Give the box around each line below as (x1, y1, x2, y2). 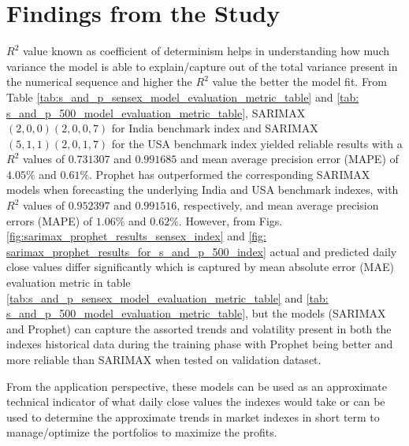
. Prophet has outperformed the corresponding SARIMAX (89, 165, 370, 182)
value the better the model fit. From (212, 73, 388, 90)
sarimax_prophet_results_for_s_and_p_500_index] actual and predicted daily (6, 243, 397, 259)
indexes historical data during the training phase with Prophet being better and (6, 336, 393, 352)
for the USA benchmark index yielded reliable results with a (111, 135, 403, 151)
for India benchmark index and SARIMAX (111, 120, 318, 136)
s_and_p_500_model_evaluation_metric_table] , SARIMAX (6, 104, 306, 121)
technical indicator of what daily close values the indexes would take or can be (6, 393, 385, 410)
